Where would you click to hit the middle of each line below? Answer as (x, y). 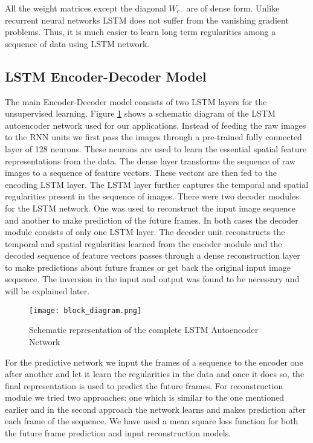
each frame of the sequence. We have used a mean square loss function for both (152, 421)
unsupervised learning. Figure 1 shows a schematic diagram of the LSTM (140, 113)
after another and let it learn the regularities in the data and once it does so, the (155, 374)
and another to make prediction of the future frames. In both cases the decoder (152, 220)
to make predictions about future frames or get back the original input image (148, 267)
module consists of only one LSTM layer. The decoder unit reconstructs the (145, 232)
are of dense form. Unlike (233, 8)
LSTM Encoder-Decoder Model (106, 76)
